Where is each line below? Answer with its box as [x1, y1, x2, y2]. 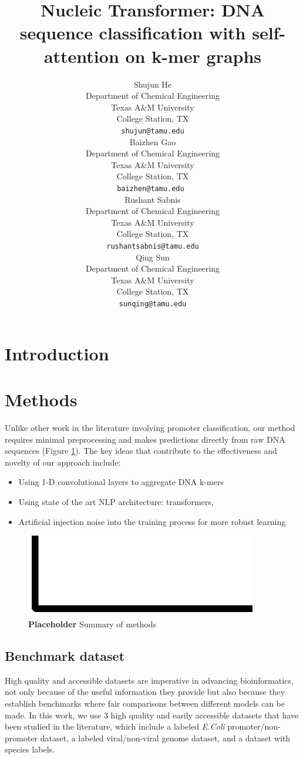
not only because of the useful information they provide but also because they [5, 686, 285, 698]
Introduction [5, 341, 109, 365]
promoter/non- [227, 720, 281, 733]
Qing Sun [136, 250, 170, 263]
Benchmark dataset [5, 647, 125, 664]
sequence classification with [19, 21, 246, 45]
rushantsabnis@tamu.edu [106, 242, 199, 250]
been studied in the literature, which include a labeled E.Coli [5, 720, 225, 733]
